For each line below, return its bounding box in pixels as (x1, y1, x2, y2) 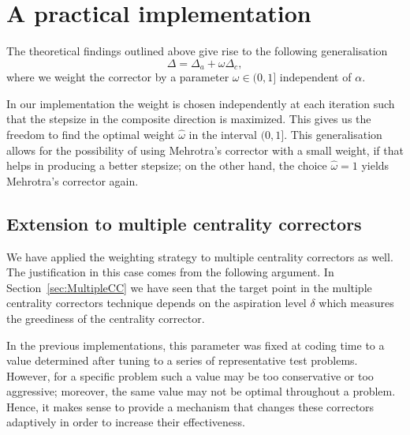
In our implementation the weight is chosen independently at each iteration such (6, 95, 395, 111)
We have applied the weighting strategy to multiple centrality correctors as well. (6, 248, 393, 264)
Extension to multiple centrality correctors (6, 211, 362, 235)
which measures (319, 294, 394, 311)
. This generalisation (284, 126, 382, 142)
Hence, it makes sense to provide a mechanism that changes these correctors (6, 398, 375, 414)
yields (361, 157, 389, 174)
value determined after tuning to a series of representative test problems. (6, 352, 358, 369)
